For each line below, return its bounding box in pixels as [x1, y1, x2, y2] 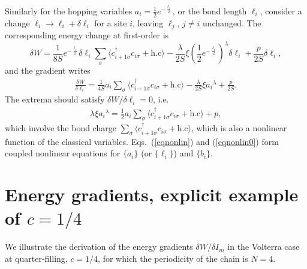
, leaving [133, 16, 164, 29]
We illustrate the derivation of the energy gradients [5, 240, 193, 253]
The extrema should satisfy [5, 93, 105, 105]
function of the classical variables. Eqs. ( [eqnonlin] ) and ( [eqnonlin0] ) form [5, 135, 279, 147]
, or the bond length [172, 4, 247, 17]
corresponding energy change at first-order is [5, 28, 169, 41]
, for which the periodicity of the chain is [98, 252, 248, 264]
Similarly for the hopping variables [5, 4, 133, 17]
